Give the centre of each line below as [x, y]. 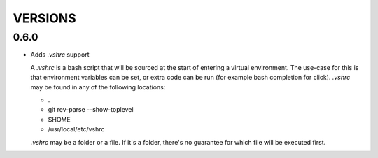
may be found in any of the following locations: [98, 87]
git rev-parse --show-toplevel [91, 110]
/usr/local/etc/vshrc [76, 129]
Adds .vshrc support [60, 55]
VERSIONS [44, 18]
